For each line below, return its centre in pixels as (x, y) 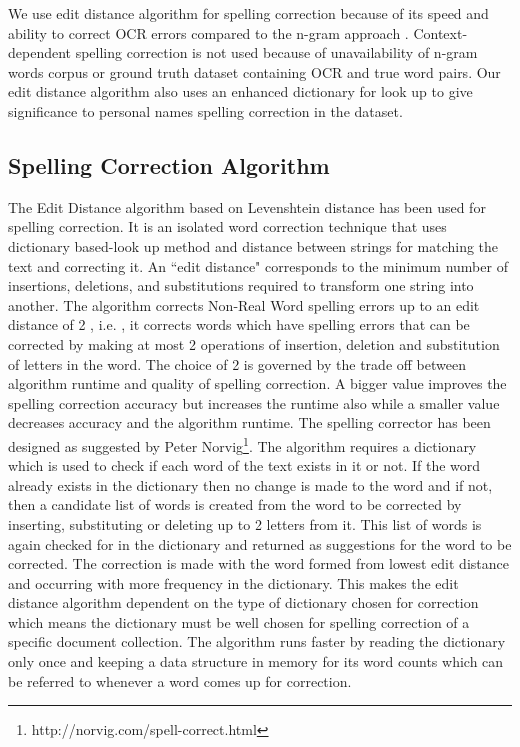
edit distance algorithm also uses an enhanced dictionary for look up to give (240, 91)
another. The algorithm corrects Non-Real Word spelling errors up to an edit (244, 304)
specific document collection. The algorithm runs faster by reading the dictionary (257, 641)
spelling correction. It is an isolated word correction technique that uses (227, 226)
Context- (440, 32)
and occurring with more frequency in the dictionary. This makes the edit (233, 582)
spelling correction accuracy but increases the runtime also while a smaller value (254, 402)
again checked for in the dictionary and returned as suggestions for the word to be (260, 543)
